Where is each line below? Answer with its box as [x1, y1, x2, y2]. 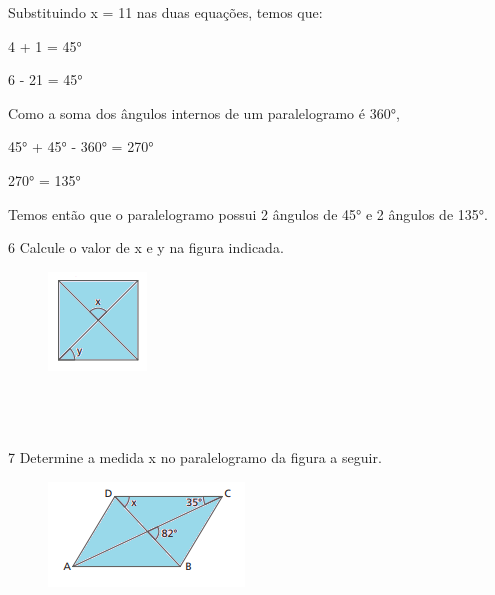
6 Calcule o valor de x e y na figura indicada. [8, 237, 284, 258]
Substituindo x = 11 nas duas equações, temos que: [8, 2, 323, 22]
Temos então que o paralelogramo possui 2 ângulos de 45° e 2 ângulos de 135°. [8, 203, 488, 224]
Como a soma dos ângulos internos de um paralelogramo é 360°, [8, 102, 400, 123]
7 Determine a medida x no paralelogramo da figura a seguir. [8, 447, 382, 468]
